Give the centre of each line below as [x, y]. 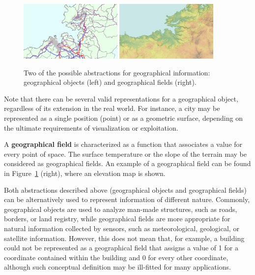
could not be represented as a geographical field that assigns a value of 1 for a [121, 248]
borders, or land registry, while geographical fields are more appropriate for [117, 219]
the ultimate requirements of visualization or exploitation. [91, 127]
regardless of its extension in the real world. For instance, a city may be [112, 108]
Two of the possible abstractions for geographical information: [117, 72]
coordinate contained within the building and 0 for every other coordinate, [116, 257]
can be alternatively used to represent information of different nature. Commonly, [127, 199]
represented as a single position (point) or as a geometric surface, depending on [123, 118]
